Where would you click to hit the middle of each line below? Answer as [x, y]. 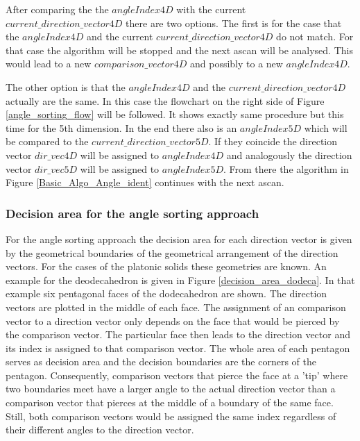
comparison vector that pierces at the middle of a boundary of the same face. [170, 402]
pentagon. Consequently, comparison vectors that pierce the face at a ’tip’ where [177, 375]
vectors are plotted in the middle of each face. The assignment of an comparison [176, 307]
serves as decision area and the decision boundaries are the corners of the [161, 361]
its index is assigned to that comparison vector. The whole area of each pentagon [178, 348]
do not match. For [315, 36]
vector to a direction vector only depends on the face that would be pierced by [173, 321]
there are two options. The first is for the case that [234, 23]
